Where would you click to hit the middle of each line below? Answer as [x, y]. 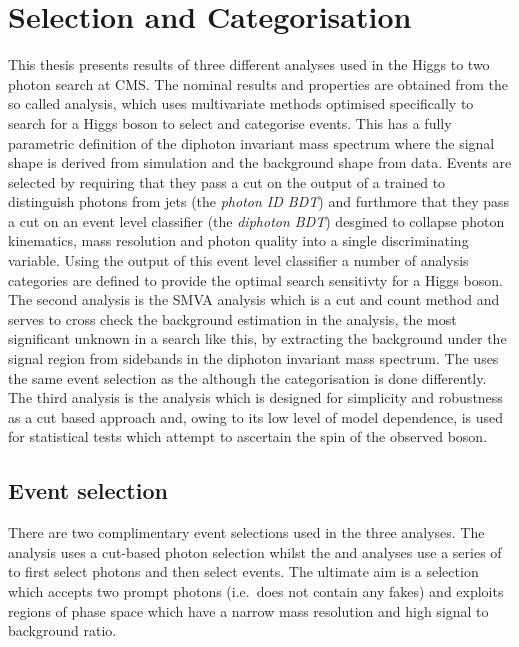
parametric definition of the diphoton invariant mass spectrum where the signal [251, 142]
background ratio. [62, 630]
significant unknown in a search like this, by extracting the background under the [257, 338]
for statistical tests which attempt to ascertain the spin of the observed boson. [248, 436]
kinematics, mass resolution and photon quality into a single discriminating [238, 240]
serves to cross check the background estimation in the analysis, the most [232, 318]
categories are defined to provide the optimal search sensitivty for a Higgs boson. [255, 279]
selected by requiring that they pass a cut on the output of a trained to [227, 181]
